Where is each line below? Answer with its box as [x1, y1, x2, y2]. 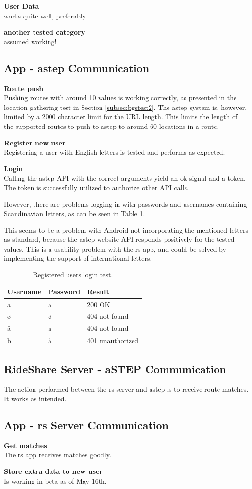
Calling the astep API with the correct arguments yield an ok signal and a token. [4, 173, 246, 183]
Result [87, 286, 109, 296]
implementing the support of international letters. [4, 253, 152, 263]
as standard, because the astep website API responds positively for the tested [4, 234, 235, 244]
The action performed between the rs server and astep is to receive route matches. [4, 384, 249, 394]
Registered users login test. [33, 270, 113, 280]
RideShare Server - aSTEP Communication [4, 361, 226, 376]
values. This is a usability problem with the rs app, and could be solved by [4, 243, 226, 254]
